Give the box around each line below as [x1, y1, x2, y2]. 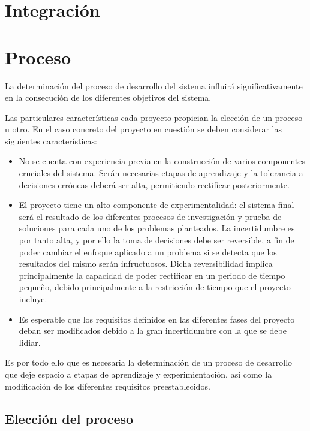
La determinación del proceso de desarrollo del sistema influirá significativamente [5, 79, 303, 92]
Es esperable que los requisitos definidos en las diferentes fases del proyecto [19, 312, 295, 325]
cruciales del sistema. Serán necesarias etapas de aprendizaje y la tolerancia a [19, 167, 303, 179]
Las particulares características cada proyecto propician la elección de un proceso [5, 111, 303, 123]
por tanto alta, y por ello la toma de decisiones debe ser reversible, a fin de [19, 234, 294, 246]
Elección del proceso [5, 409, 134, 427]
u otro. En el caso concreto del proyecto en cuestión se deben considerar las [5, 123, 282, 135]
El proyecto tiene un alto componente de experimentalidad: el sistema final [19, 198, 294, 211]
